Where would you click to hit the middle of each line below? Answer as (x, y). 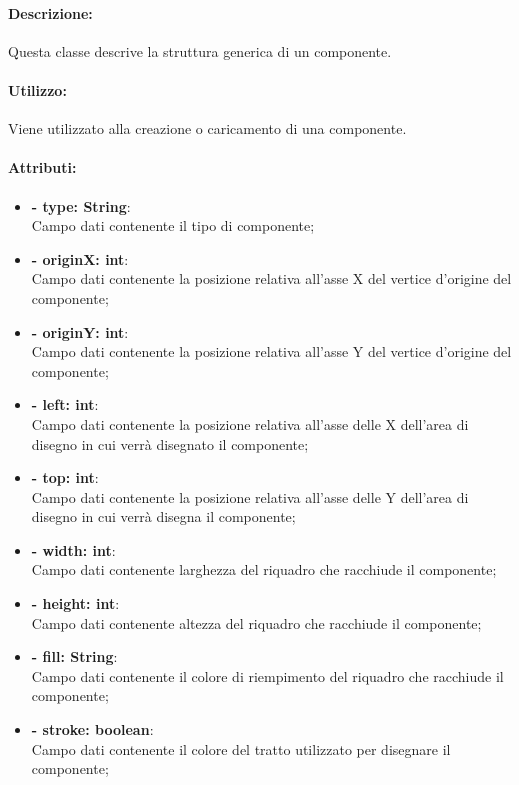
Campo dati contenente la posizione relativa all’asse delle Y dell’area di (250, 496)
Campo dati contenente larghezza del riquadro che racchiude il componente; (264, 569)
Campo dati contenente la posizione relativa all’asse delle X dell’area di (250, 423)
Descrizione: (50, 12)
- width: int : (73, 549)
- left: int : (65, 404)
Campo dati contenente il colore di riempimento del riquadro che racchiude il (267, 675)
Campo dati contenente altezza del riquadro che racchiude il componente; (256, 622)
